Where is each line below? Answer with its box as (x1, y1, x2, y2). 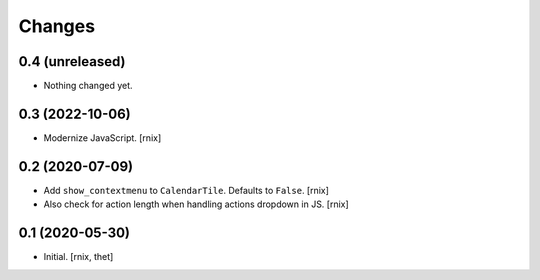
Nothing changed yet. (43, 80, 134, 92)
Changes (18, 15, 95, 37)
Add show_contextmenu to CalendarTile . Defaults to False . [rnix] (43, 184, 330, 196)
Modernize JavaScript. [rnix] (43, 131, 162, 144)
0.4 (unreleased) (18, 53, 126, 70)
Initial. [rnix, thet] (43, 251, 114, 263)
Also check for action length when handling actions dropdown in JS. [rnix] (43, 198, 349, 210)
